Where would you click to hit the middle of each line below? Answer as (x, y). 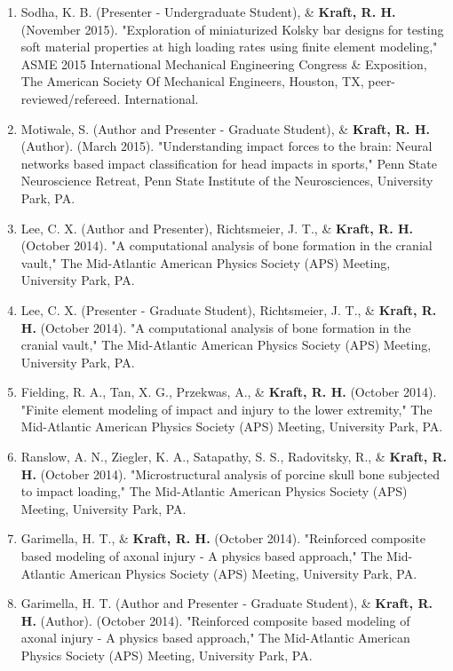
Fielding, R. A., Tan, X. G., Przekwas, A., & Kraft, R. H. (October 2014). (229, 392)
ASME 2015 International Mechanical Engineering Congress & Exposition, (224, 63)
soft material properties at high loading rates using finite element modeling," (229, 47)
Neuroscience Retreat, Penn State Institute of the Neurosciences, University (227, 181)
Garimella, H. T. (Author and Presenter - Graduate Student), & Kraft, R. (226, 603)
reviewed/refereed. (71, 98)
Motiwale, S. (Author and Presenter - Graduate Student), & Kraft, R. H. (225, 128)
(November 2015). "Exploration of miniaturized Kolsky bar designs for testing (232, 29)
